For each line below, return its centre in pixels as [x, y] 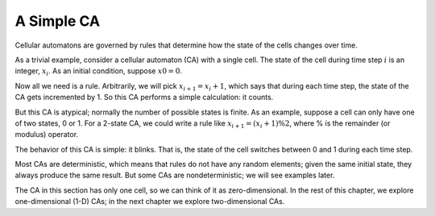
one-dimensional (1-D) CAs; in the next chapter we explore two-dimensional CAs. [150, 201]
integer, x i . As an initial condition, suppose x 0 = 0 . [99, 72]
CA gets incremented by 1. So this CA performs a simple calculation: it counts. [144, 98]
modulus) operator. [47, 135]
